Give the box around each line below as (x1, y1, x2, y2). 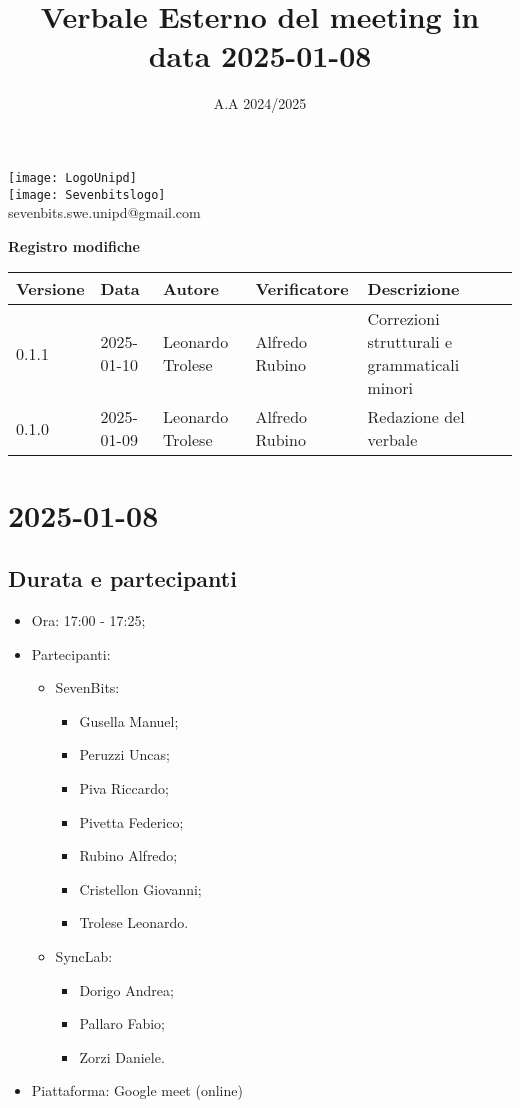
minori (367, 376, 413, 400)
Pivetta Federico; (79, 811, 184, 832)
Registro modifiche (8, 235, 140, 256)
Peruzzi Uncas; (79, 744, 170, 765)
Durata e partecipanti (8, 563, 237, 594)
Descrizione (367, 277, 460, 301)
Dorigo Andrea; (79, 979, 174, 1000)
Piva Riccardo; (79, 777, 169, 798)
